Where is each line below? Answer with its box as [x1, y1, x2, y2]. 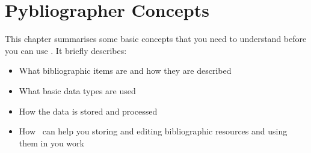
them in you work [19, 136, 84, 149]
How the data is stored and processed [19, 104, 158, 117]
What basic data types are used [19, 84, 136, 97]
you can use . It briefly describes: [5, 44, 127, 56]
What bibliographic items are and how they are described [19, 64, 232, 77]
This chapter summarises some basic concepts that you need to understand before [5, 32, 307, 45]
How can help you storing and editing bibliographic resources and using [19, 125, 288, 137]
